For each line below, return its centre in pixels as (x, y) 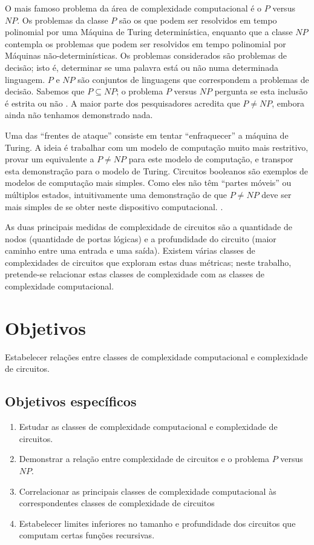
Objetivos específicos (71, 401)
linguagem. (25, 79)
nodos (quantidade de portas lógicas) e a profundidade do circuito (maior (141, 238)
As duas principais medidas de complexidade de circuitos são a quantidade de (149, 227)
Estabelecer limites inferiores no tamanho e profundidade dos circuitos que (157, 523)
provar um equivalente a (50, 159)
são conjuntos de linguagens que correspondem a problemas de (193, 79)
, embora (288, 103)
